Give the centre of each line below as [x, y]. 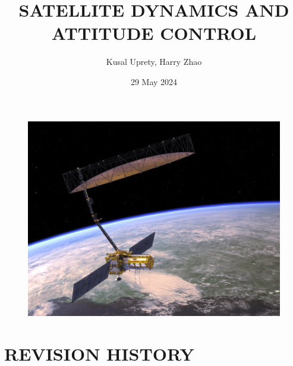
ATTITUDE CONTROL [154, 33]
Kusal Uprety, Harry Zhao [154, 62]
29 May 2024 [154, 81]
